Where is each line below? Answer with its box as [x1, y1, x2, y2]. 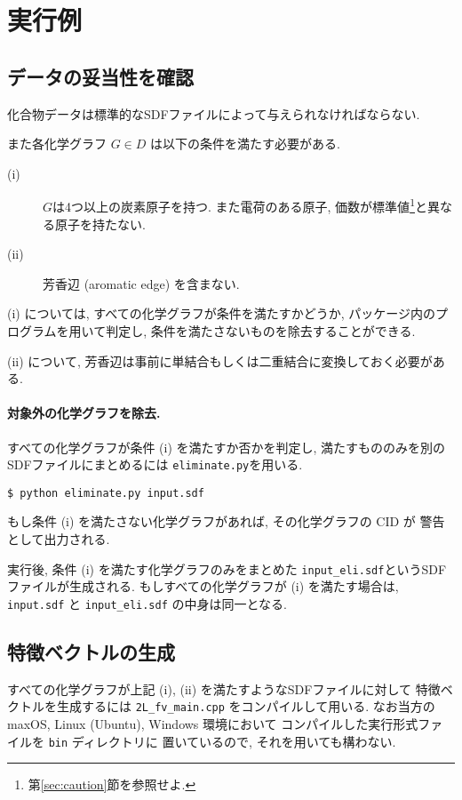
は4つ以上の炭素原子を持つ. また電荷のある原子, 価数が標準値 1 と [52, 195, 427, 216]
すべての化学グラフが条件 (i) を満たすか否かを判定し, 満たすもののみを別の [7, 437, 446, 456]
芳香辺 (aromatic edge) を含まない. [43, 274, 240, 292]
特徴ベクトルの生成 [7, 637, 175, 665]
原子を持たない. [54, 214, 146, 233]
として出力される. [7, 530, 110, 548]
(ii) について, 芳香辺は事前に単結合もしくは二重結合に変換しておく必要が [7, 351, 433, 370]
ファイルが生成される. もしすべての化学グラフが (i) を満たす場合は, [7, 577, 399, 596]
